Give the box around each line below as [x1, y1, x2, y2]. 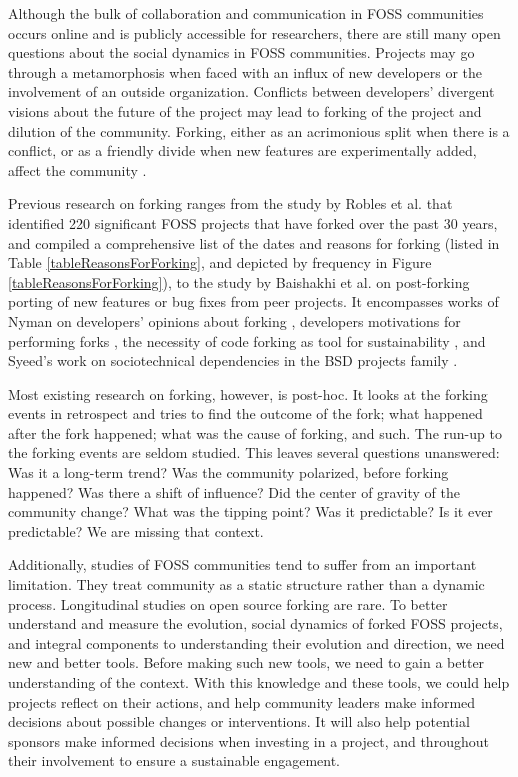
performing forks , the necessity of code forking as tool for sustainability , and [8, 330, 486, 351]
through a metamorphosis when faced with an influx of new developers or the [8, 61, 483, 82]
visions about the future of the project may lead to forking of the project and [8, 100, 482, 121]
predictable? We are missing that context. [8, 520, 264, 541]
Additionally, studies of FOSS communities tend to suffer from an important [8, 554, 477, 575]
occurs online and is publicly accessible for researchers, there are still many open [8, 22, 501, 43]
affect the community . [8, 159, 147, 180]
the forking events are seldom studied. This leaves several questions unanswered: [8, 442, 500, 463]
